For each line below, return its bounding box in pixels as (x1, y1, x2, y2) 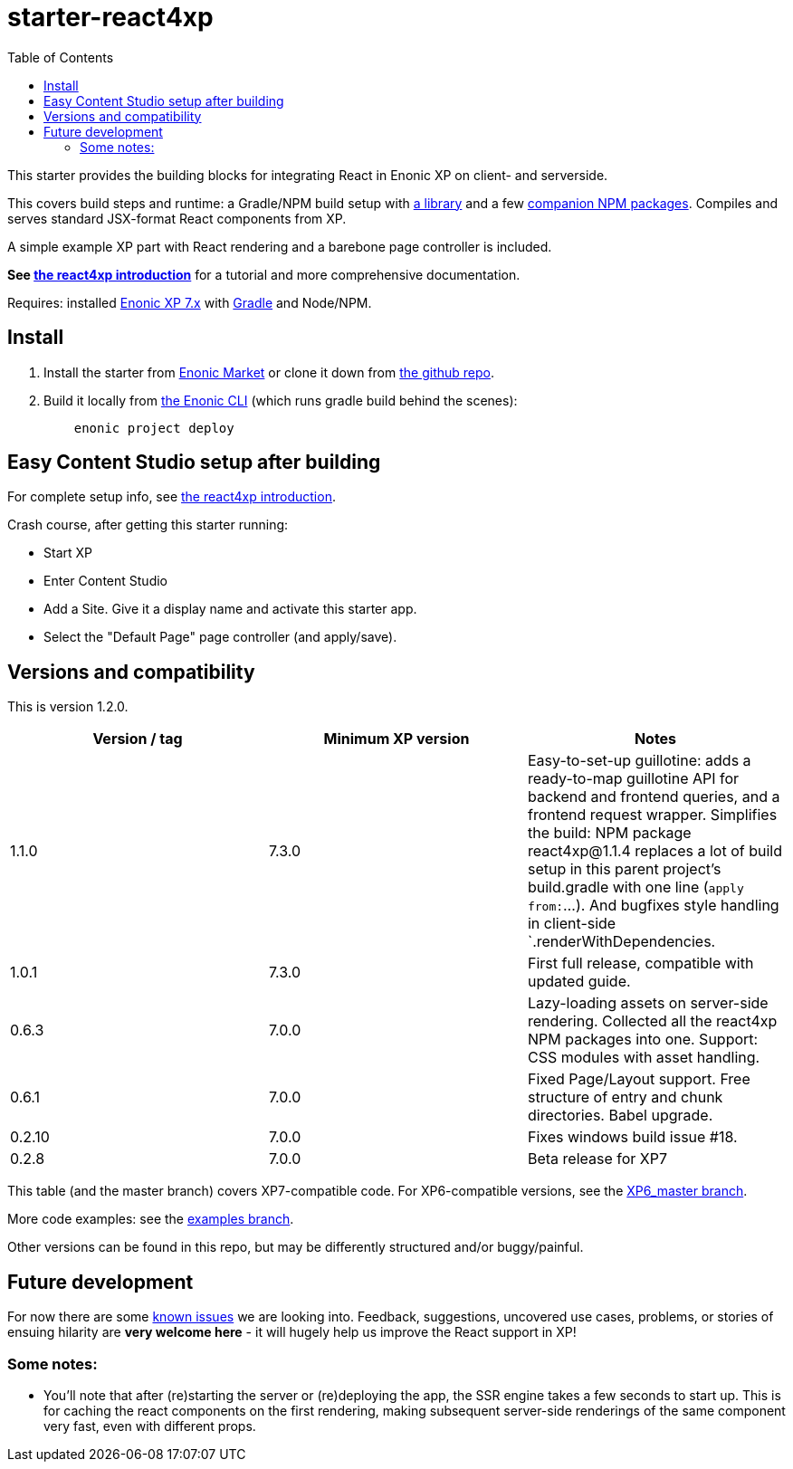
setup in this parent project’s (527, 860, 721, 879)
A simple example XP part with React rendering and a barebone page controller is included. (7, 238, 552, 254)
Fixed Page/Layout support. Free (527, 1070, 750, 1089)
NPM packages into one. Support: (527, 1030, 759, 1049)
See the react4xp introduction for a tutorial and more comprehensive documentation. (7, 266, 521, 282)
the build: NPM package (527, 824, 692, 843)
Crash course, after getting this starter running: (7, 517, 289, 533)
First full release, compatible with (527, 954, 754, 973)
